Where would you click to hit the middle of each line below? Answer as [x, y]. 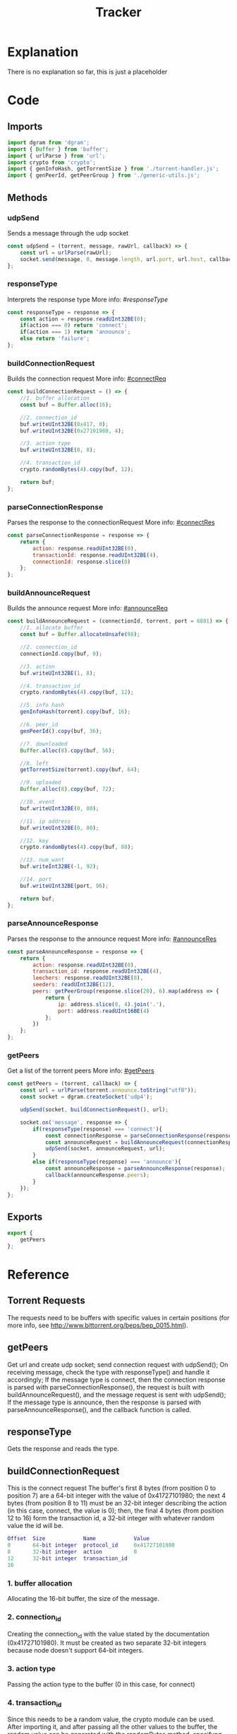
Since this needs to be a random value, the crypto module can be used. [111, 1719]
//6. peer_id [39, 725]
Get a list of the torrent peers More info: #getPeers [81, 1071]
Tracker [119, 12]
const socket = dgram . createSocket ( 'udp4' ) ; [86, 1097]
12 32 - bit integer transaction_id [68, 1558]
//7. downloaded [44, 744]
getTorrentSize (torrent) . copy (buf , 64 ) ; [80, 770]
